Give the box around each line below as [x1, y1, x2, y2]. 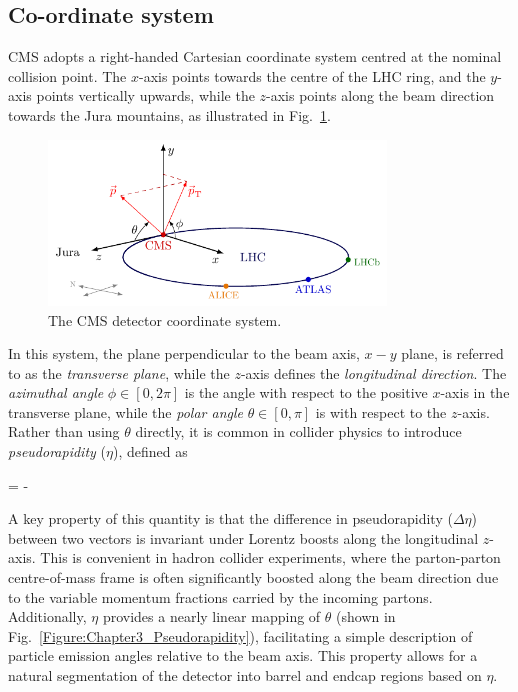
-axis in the [440, 382, 510, 403]
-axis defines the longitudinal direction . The [240, 362, 507, 383]
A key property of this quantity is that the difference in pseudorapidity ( [8, 508, 453, 529]
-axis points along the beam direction [266, 85, 495, 106]
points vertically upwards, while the [36, 85, 255, 106]
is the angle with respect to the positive [184, 382, 428, 403]
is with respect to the [315, 401, 447, 422]
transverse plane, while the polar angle [8, 401, 243, 422]
